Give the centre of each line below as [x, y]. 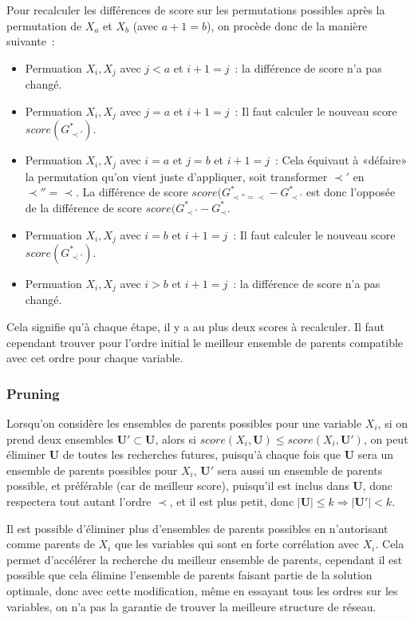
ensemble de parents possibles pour [92, 470]
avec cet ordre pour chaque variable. [95, 358]
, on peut [386, 438]
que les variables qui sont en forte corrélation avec [237, 544]
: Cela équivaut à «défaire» [341, 160]
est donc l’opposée [351, 192]
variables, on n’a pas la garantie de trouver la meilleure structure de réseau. [191, 606]
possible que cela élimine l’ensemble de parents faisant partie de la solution [189, 575]
